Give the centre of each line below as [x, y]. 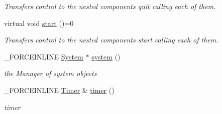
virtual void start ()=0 [39, 23]
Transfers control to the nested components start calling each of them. [111, 40]
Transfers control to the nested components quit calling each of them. [110, 6]
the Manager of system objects [50, 73]
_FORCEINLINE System [44, 56]
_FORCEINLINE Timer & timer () [59, 90]
